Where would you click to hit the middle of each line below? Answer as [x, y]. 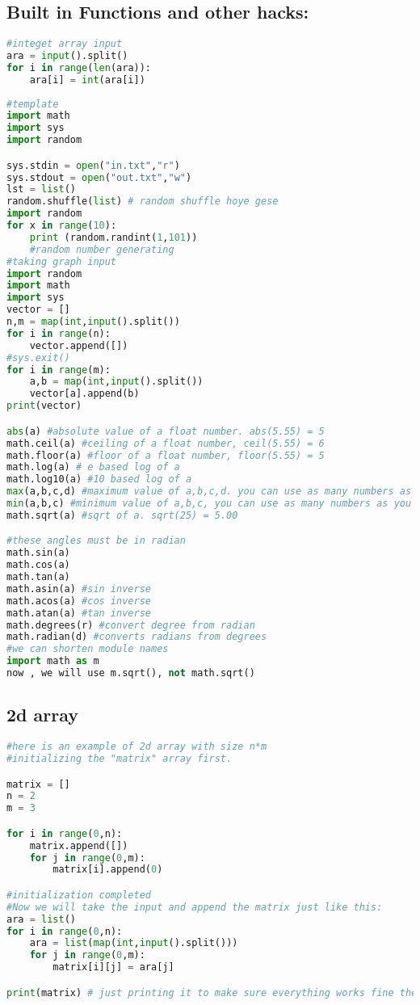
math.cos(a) [38, 565]
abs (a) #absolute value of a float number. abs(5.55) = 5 [166, 431]
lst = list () [41, 189]
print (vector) [44, 406]
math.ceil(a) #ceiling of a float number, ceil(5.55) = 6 [166, 443]
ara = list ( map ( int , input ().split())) [134, 943]
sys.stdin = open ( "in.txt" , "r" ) [93, 165]
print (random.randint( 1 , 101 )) [113, 237]
